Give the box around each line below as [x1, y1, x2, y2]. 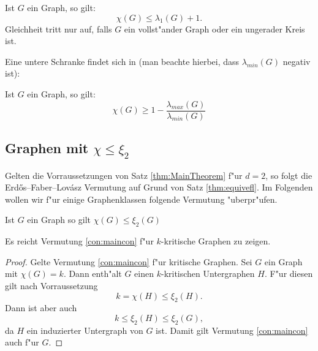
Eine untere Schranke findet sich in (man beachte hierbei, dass [5, 55, 240, 67]
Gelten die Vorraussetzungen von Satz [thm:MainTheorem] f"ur [5, 168, 243, 181]
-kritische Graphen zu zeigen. [161, 235, 271, 247]
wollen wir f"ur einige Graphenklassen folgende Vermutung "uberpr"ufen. [5, 192, 278, 205]
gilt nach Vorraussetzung [5, 279, 98, 292]
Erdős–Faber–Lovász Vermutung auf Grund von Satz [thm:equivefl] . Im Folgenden [5, 181, 313, 194]
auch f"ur [5, 336, 39, 349]
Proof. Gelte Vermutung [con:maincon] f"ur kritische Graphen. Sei [5, 255, 252, 268]
